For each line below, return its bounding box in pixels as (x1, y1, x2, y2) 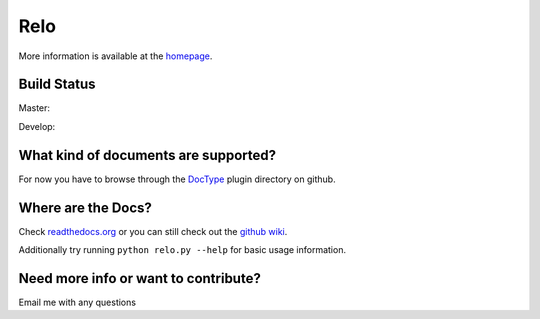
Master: (18, 102, 50, 114)
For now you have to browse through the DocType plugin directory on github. (18, 173, 336, 185)
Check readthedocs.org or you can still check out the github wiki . (18, 225, 288, 237)
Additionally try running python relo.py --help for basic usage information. (18, 244, 347, 256)
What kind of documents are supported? (18, 146, 277, 164)
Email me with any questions (18, 296, 137, 308)
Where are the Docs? (18, 199, 152, 216)
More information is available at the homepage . (18, 50, 213, 62)
